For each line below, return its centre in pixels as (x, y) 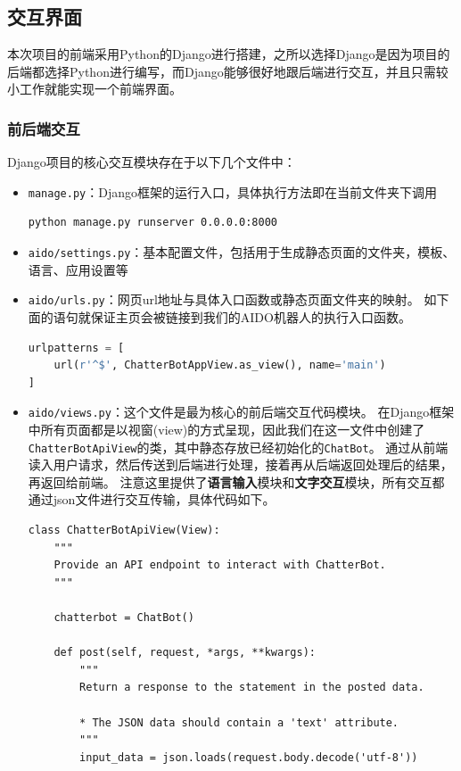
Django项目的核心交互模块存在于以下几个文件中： (152, 162)
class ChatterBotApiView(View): (124, 531)
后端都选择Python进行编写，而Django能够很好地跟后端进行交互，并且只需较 (228, 71)
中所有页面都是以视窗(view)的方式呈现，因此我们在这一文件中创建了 (226, 429)
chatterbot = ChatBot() (124, 617)
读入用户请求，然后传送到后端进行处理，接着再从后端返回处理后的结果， (240, 464)
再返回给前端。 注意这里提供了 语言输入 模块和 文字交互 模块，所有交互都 (236, 481)
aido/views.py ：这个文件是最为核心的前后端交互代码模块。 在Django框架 (241, 412)
